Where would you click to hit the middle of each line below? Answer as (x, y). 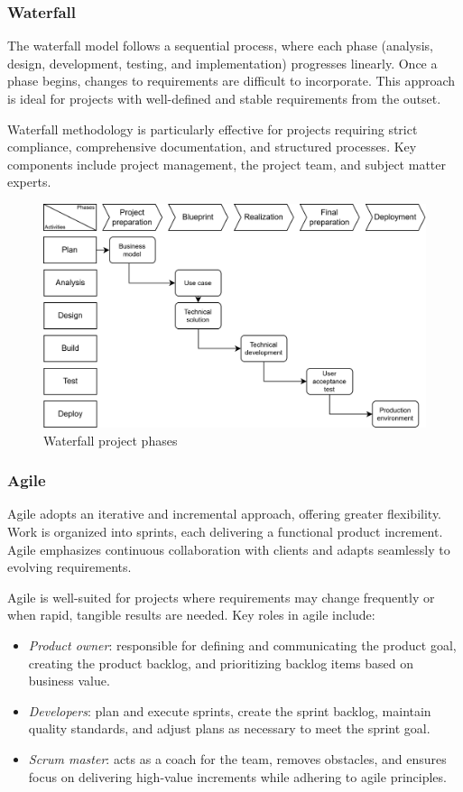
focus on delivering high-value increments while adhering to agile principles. (237, 776)
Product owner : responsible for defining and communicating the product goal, (242, 645)
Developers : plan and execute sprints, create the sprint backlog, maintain (230, 710)
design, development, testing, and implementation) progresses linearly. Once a (222, 63)
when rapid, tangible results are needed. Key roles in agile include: (191, 615)
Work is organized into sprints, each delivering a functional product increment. (225, 531)
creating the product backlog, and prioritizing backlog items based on (221, 663)
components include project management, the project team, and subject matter (227, 164)
